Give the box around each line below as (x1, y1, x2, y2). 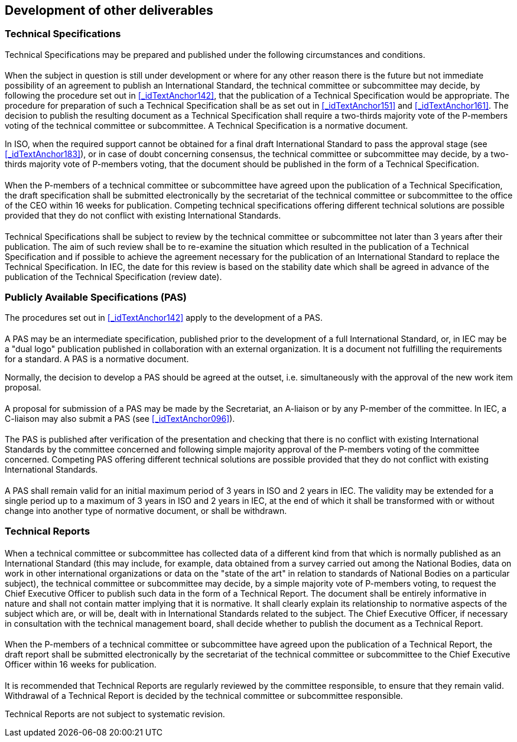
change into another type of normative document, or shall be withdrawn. (5, 505, 287, 516)
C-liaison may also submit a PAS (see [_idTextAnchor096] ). (5, 413, 235, 424)
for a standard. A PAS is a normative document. (5, 353, 189, 364)
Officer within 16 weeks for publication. (5, 659, 157, 670)
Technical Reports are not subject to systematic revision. (5, 709, 225, 720)
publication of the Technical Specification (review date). (5, 271, 222, 282)
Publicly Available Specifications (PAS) (5, 291, 187, 303)
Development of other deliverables (5, 3, 213, 18)
